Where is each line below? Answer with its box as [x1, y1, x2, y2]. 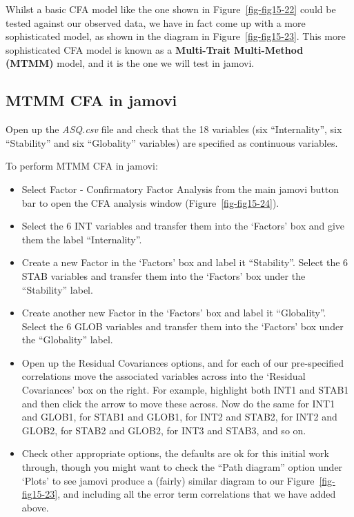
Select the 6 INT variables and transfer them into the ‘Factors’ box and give [21, 219, 345, 233]
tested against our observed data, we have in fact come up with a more [6, 15, 306, 30]
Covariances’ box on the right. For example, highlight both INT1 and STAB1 [21, 383, 349, 397]
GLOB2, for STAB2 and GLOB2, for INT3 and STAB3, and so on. [21, 423, 306, 437]
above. [21, 500, 49, 514]
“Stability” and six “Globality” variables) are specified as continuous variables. [6, 135, 338, 150]
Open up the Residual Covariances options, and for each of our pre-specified [21, 355, 344, 369]
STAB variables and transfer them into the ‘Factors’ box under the [21, 268, 306, 283]
